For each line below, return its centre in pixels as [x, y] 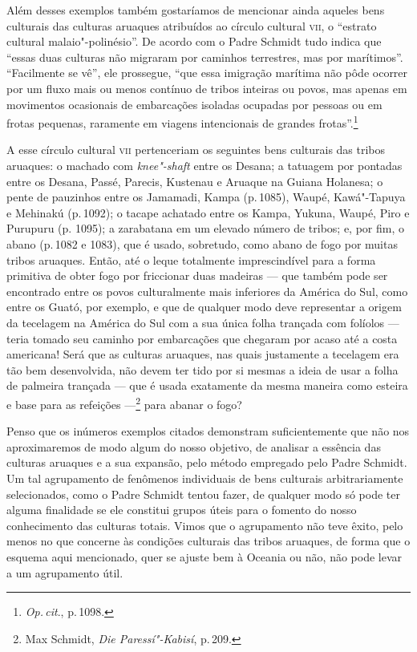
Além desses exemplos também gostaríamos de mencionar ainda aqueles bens [196, 10]
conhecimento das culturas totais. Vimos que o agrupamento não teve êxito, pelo [205, 525]
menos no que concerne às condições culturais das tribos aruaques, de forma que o [208, 541]
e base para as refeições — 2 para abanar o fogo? [124, 403]
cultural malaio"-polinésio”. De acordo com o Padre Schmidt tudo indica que [194, 41]
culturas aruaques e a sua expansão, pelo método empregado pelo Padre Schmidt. [207, 462]
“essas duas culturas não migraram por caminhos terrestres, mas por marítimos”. [205, 57]
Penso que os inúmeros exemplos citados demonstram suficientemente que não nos [208, 431]
